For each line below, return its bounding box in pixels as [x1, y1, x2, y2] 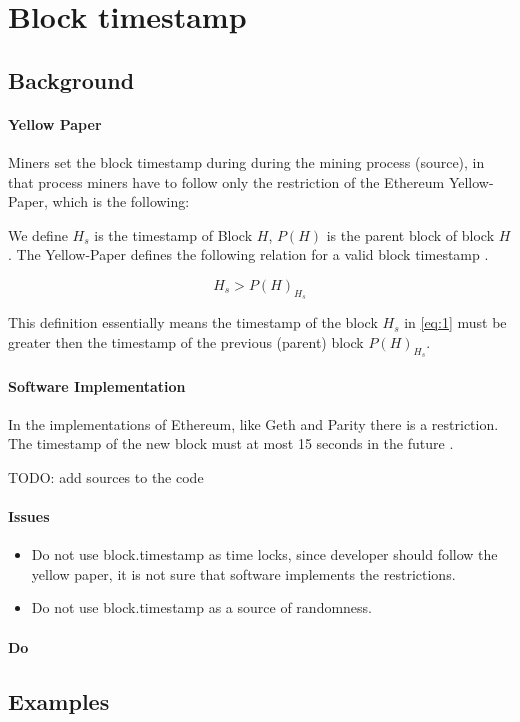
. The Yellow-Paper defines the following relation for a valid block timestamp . [8, 244, 489, 265]
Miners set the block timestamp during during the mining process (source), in [8, 151, 485, 172]
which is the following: [52, 191, 190, 212]
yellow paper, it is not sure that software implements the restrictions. [31, 563, 456, 584]
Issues [8, 506, 50, 527]
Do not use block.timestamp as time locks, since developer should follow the [31, 544, 498, 565]
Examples [8, 685, 110, 716]
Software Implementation [8, 375, 186, 396]
